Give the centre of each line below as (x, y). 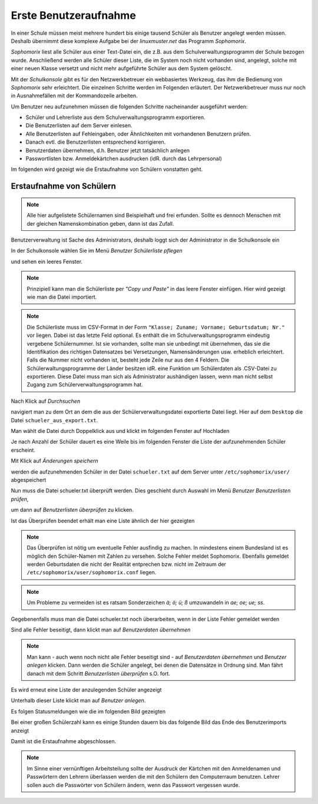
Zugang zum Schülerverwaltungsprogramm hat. (85, 385)
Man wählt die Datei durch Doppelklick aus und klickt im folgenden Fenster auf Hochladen (120, 431)
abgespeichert (29, 479)
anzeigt (20, 730)
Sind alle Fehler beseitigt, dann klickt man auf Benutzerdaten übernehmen (101, 630)
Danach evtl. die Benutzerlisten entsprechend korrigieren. (96, 142)
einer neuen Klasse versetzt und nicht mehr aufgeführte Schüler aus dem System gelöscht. (122, 68)
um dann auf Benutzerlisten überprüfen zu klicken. (72, 510)
